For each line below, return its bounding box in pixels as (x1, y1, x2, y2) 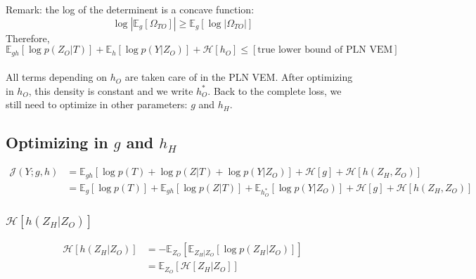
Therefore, (6, 30, 50, 45)
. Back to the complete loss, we (207, 83, 342, 98)
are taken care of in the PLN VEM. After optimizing (124, 70, 353, 84)
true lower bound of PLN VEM (257, 45, 393, 56)
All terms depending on (6, 70, 108, 84)
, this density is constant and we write (28, 83, 193, 98)
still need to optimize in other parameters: (6, 97, 188, 112)
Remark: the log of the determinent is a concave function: (6, 2, 255, 16)
